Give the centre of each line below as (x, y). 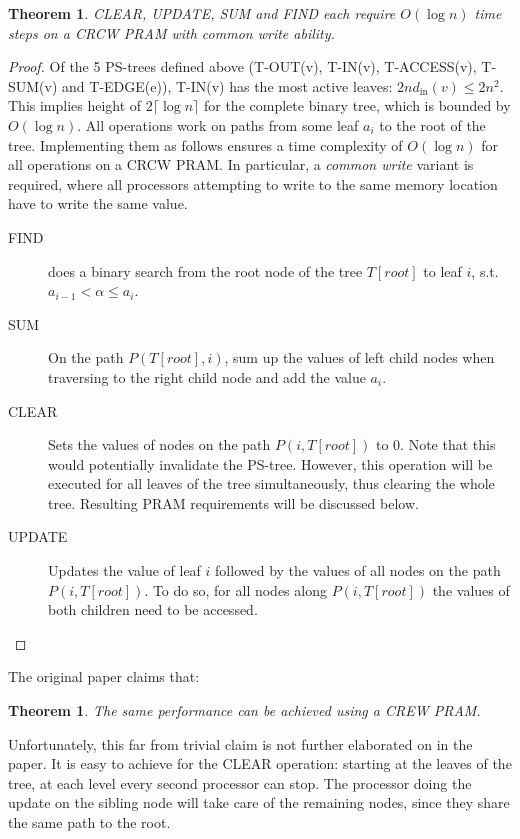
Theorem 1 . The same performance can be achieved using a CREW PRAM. (244, 710)
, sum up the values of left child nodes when (359, 357)
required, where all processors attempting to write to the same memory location (253, 183)
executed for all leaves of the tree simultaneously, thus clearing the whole (271, 483)
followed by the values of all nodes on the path (358, 570)
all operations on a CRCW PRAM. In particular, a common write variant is (241, 164)
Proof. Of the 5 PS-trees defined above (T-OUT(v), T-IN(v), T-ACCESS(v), (242, 66)
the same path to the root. (89, 822)
